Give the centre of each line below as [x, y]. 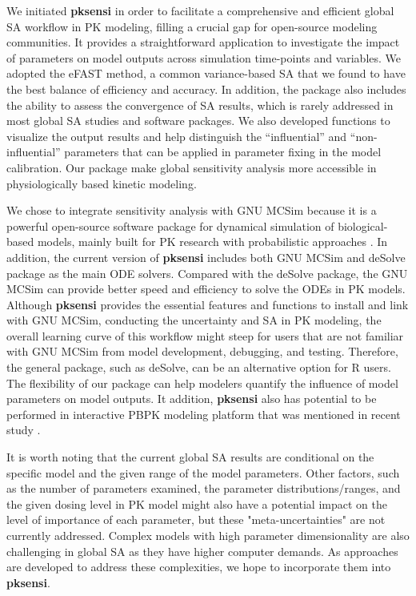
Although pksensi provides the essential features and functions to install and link [208, 304]
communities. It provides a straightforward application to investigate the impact [203, 42]
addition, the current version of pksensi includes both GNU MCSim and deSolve [206, 257]
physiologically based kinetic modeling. [102, 183]
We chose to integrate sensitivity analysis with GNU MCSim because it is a [192, 210]
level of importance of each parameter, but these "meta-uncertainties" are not [196, 519]
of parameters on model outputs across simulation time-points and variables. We [204, 57]
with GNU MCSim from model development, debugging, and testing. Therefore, [202, 351]
